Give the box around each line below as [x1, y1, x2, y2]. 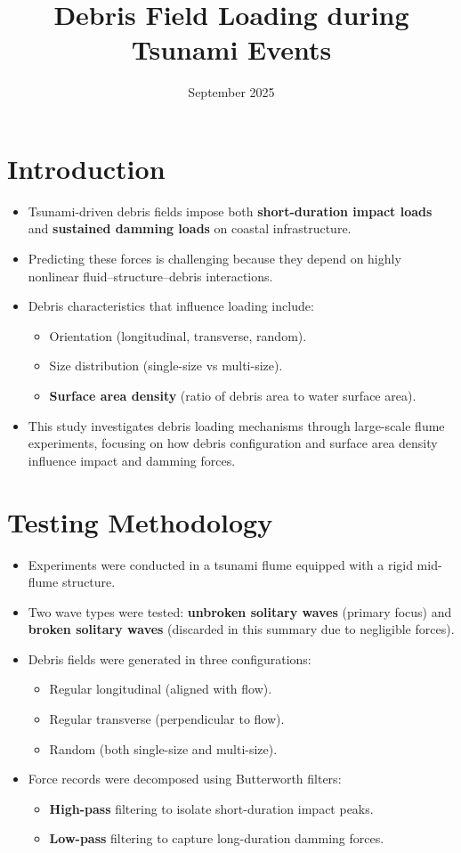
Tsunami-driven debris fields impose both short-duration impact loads [28, 201, 433, 220]
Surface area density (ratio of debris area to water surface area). [49, 386, 417, 404]
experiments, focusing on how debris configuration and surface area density [28, 434, 438, 452]
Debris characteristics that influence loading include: [28, 297, 314, 315]
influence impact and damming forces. [28, 451, 236, 469]
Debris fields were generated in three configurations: [28, 649, 311, 668]
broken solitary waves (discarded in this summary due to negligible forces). [28, 620, 455, 638]
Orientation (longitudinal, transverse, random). [49, 326, 307, 345]
